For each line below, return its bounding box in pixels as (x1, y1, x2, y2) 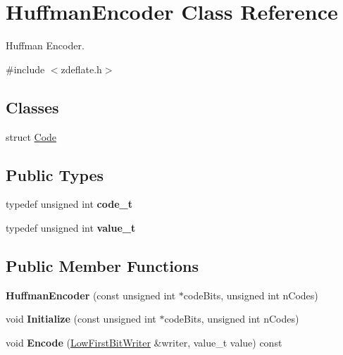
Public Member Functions (6, 254, 199, 276)
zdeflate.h (61, 61, 102, 76)
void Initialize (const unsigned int (6, 311, 156, 326)
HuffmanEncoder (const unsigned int (6, 287, 176, 302)
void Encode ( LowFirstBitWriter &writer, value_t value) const (6, 335, 282, 349)
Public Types (6, 163, 104, 185)
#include (6, 61, 45, 76)
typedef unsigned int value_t (6, 220, 136, 235)
